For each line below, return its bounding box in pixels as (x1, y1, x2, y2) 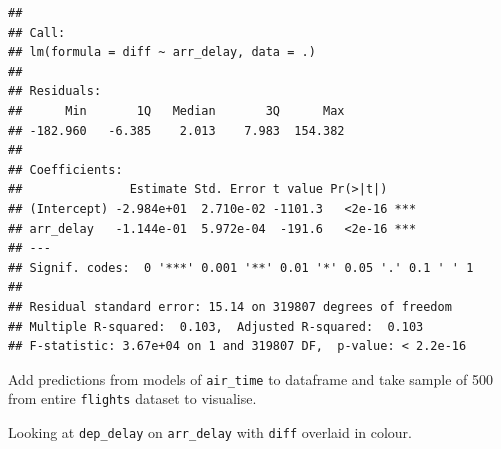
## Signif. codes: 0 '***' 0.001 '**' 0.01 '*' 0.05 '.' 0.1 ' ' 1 (8, 260, 474, 275)
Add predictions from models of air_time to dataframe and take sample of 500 (8, 368, 494, 389)
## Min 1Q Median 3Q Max (8, 103, 345, 118)
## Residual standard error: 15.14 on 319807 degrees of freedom (8, 299, 452, 314)
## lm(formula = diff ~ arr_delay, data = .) (8, 45, 316, 60)
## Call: (8, 25, 66, 40)
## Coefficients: (8, 162, 123, 177)
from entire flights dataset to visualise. (8, 388, 257, 409)
